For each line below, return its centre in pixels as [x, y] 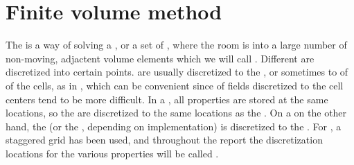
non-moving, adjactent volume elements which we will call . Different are [160, 58]
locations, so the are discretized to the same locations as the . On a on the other [176, 113]
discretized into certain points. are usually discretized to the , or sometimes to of [177, 72]
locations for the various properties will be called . [112, 153]
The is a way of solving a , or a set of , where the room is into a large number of [176, 45]
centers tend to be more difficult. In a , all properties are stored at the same [167, 99]
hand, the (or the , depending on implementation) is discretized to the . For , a [174, 126]
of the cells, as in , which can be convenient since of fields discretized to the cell [175, 85]
